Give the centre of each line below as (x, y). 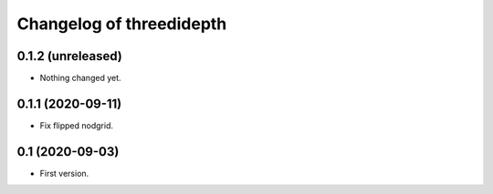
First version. (64, 173)
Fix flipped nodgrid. (77, 125)
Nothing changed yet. (81, 78)
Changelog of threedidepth (122, 24)
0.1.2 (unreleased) (69, 56)
